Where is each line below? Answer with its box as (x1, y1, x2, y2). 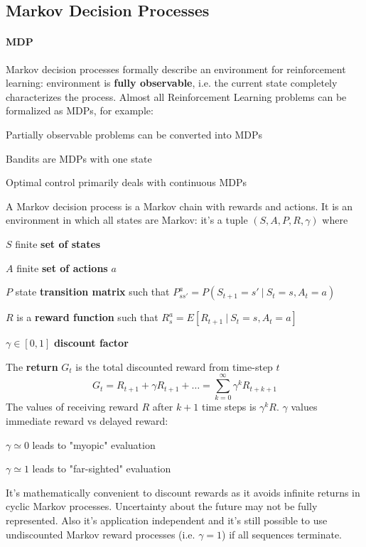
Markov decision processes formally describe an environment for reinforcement (6, 61, 346, 76)
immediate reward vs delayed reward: (6, 413, 168, 428)
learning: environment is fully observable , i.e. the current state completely (6, 75, 338, 90)
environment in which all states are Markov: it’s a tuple (6, 212, 248, 227)
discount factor (53, 335, 129, 350)
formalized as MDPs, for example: (6, 103, 154, 118)
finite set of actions (16, 260, 108, 275)
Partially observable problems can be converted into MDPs (6, 126, 263, 141)
